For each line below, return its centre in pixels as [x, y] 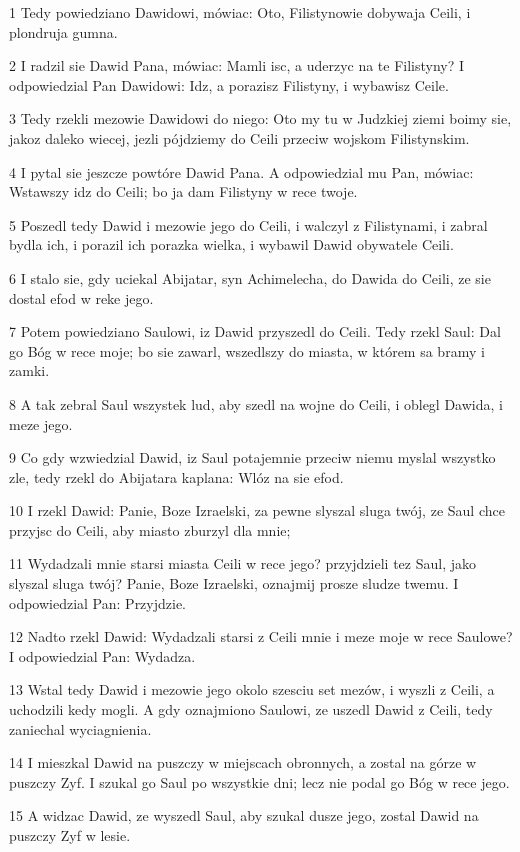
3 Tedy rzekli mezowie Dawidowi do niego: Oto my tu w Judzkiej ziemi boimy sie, [260, 118]
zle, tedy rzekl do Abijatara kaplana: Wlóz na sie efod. [176, 476]
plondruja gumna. [63, 31]
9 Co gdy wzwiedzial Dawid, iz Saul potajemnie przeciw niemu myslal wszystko [252, 457]
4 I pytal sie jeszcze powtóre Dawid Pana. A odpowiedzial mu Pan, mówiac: [241, 171]
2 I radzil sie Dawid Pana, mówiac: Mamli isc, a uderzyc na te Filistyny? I [237, 65]
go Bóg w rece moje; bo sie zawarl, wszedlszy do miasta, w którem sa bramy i [247, 350]
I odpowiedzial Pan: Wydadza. [102, 655]
